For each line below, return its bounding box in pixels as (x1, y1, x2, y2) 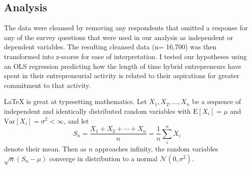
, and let (63, 115, 89, 126)
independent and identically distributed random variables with (4, 106, 191, 116)
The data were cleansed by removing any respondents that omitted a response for (4, 22, 248, 33)
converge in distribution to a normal (49, 153, 158, 163)
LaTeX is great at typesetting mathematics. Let (4, 96, 147, 106)
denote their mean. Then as (4, 144, 86, 154)
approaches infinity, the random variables (95, 144, 218, 154)
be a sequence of (192, 96, 241, 106)
